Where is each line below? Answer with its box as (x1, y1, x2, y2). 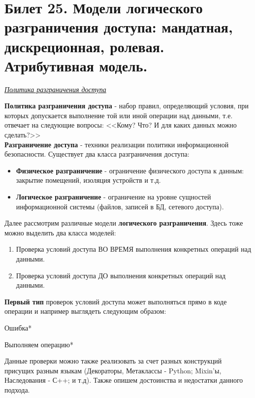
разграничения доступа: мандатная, (4, 17, 233, 37)
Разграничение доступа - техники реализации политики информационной (4, 139, 229, 149)
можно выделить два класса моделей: (4, 227, 116, 237)
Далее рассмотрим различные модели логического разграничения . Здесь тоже (4, 218, 243, 228)
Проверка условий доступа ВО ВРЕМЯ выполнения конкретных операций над (16, 244, 252, 254)
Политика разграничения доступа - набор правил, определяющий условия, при (4, 100, 249, 111)
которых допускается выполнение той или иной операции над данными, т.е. (4, 110, 233, 120)
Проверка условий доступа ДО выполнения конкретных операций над (16, 270, 226, 280)
